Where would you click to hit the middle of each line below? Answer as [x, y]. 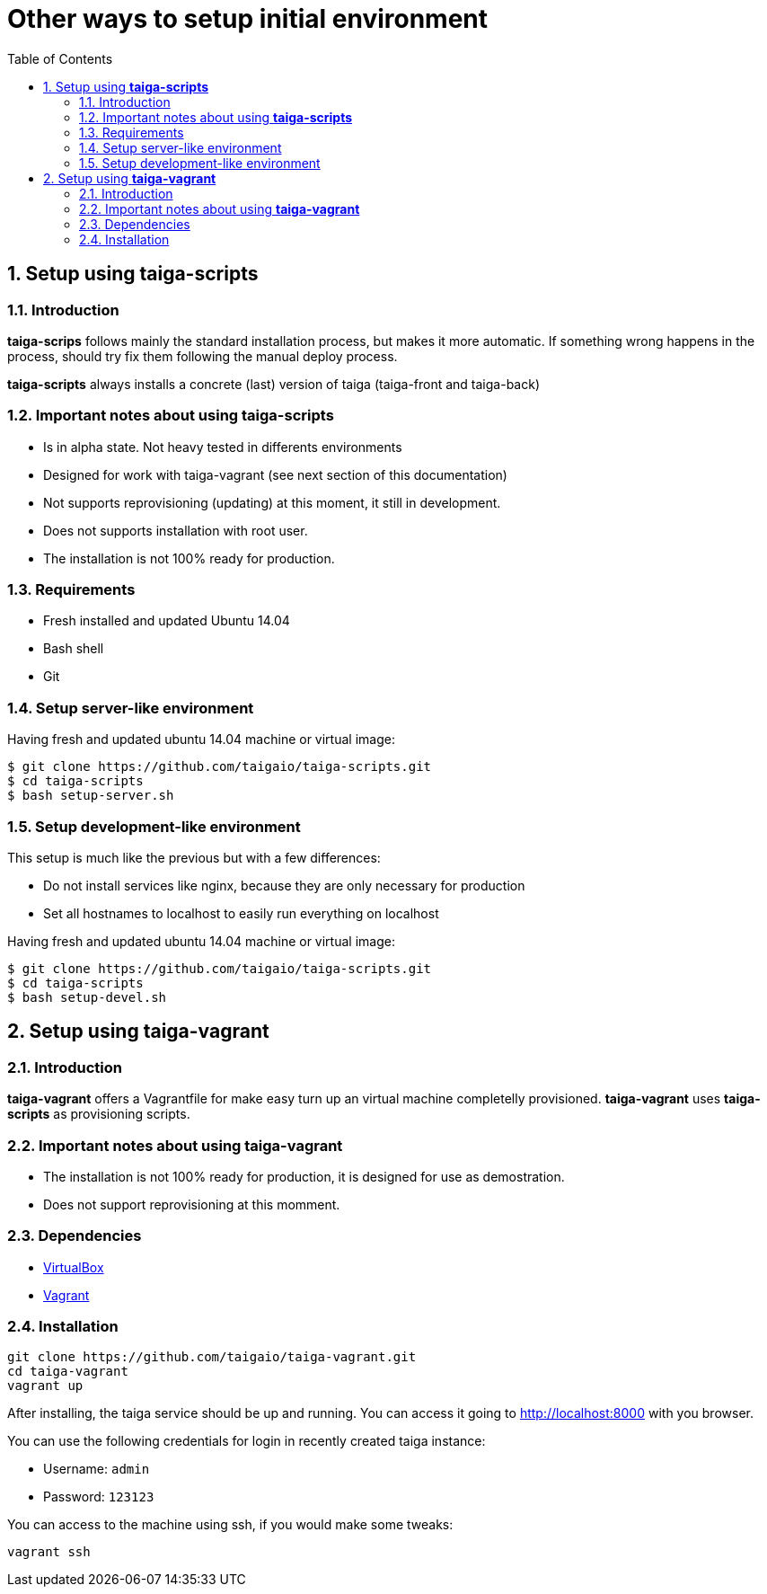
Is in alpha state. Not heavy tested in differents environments [223, 447]
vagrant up [45, 1386]
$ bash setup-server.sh [91, 796]
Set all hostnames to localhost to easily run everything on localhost [241, 913]
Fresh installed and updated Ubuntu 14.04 [167, 621]
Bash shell [74, 649]
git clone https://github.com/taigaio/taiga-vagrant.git [212, 1357]
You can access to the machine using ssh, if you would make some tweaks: [230, 1525]
